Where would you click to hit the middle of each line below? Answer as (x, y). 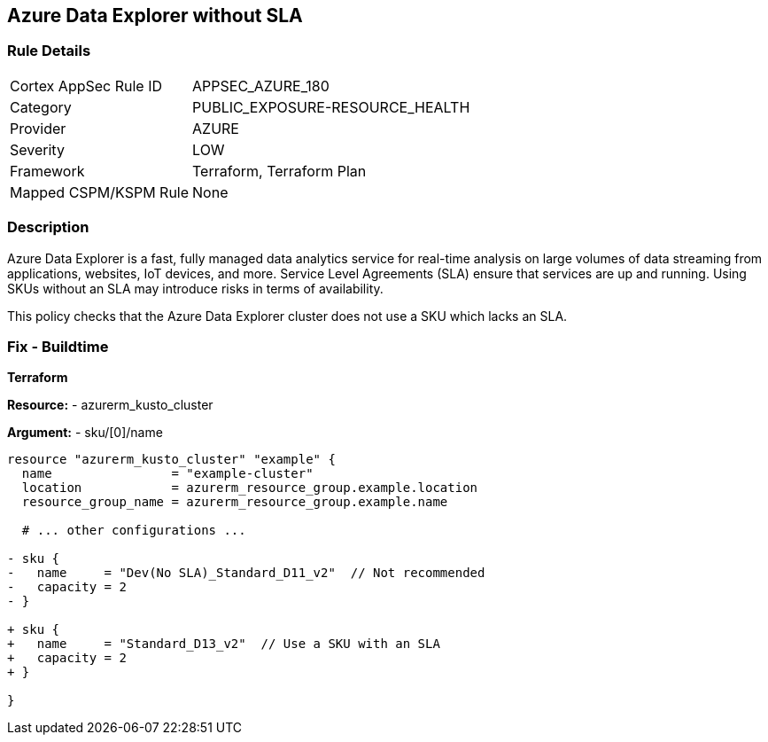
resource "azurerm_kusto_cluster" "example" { (171, 460)
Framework (47, 171)
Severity (37, 149)
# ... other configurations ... (134, 531)
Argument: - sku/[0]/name (85, 433)
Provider (38, 128)
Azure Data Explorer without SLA (155, 16)
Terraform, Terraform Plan (279, 171)
